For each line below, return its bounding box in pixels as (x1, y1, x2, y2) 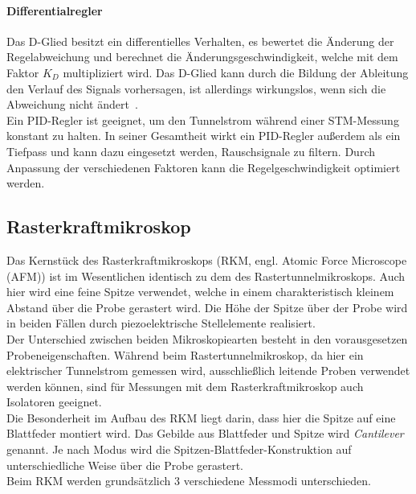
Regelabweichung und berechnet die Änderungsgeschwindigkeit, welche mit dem (6, 48, 398, 65)
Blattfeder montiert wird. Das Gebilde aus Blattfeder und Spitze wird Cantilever (6, 425, 404, 442)
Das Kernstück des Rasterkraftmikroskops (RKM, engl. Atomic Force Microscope (6, 251, 407, 268)
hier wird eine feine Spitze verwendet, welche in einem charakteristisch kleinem (6, 283, 394, 300)
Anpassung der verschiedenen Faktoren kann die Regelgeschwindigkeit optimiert (6, 158, 401, 175)
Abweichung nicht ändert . (6, 96, 138, 113)
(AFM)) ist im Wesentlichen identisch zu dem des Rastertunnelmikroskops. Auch (6, 267, 406, 284)
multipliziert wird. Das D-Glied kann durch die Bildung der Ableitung (63, 64, 409, 80)
